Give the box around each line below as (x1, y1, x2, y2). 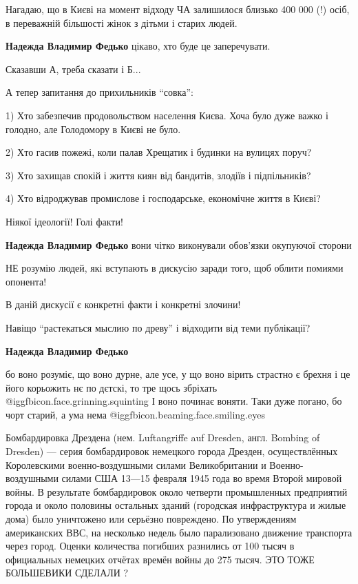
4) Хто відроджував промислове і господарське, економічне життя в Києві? (6, 191, 321, 205)
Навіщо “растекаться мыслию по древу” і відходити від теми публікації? (6, 320, 310, 334)
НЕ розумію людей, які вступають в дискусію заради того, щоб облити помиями (6, 261, 344, 275)
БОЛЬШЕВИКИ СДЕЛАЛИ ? (6, 565, 129, 580)
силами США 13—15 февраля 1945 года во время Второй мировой (61, 471, 342, 485)
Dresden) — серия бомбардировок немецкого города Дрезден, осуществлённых (6, 444, 338, 459)
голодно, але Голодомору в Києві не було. (6, 121, 181, 136)
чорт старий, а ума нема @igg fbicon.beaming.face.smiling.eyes (6, 407, 265, 421)
